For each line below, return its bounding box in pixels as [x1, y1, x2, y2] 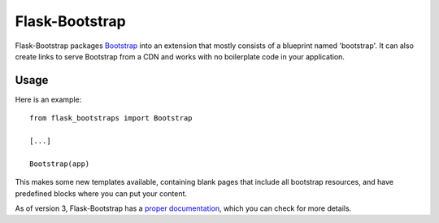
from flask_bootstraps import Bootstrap [29, 114, 193, 123]
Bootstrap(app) [29, 159, 90, 168]
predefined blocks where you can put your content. [15, 188, 187, 199]
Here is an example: [15, 94, 82, 104]
